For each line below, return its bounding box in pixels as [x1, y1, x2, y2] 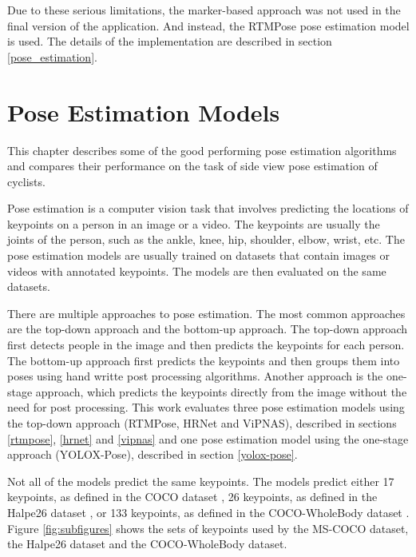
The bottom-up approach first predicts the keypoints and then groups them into [7, 352, 400, 368]
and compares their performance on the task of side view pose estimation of [7, 157, 378, 174]
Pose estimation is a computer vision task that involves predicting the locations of [7, 200, 409, 217]
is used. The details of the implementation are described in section [7, 33, 332, 50]
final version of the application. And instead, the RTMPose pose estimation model [7, 17, 410, 34]
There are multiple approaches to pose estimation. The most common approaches [7, 304, 406, 321]
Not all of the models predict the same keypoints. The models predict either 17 [7, 472, 394, 489]
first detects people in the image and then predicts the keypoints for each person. [7, 336, 405, 353]
